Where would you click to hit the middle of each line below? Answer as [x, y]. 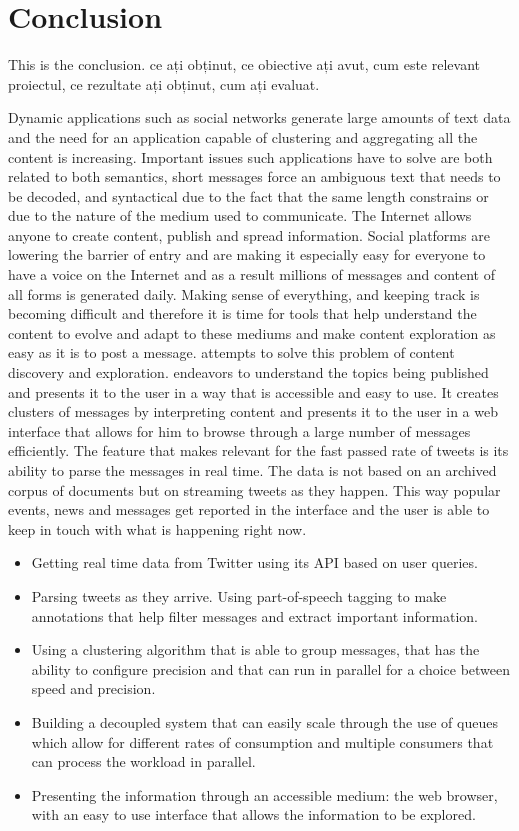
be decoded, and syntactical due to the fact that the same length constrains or [248, 195]
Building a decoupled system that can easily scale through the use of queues [264, 721]
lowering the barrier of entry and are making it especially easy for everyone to [247, 254]
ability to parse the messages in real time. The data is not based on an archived [252, 470]
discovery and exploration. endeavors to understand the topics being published [248, 372]
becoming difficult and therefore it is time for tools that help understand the [242, 313]
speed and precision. [93, 688]
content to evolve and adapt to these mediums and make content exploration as [252, 332]
